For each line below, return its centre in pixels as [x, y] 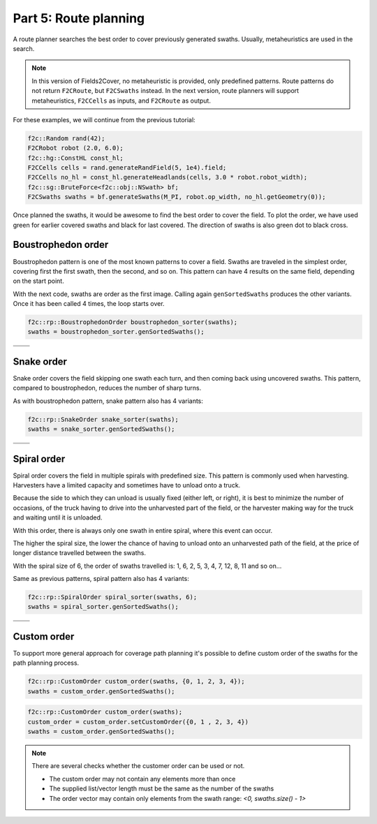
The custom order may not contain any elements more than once [142, 779]
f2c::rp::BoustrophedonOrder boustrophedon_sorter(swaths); [133, 322]
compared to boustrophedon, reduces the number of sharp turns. [107, 388]
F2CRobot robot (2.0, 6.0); [75, 148]
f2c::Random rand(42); [66, 138]
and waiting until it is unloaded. [58, 517]
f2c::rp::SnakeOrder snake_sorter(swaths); [103, 419]
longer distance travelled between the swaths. [80, 553]
